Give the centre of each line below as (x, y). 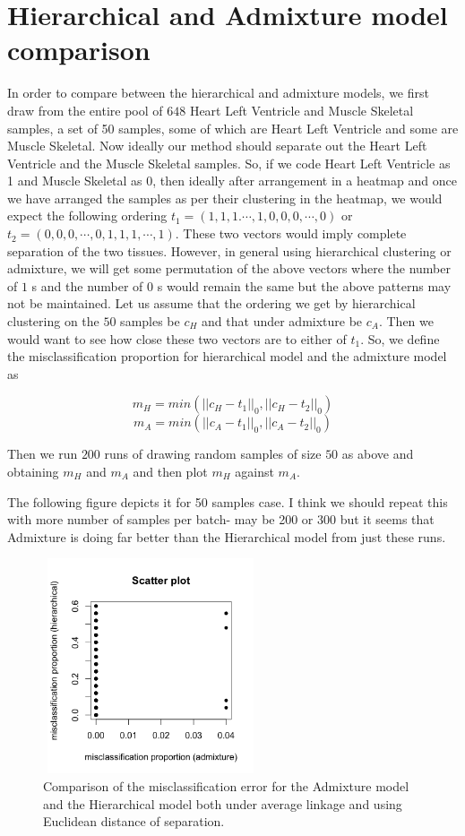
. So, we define (400, 338)
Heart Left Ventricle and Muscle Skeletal (301, 110)
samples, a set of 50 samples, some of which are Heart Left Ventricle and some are (233, 128)
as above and (378, 454)
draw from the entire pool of (85, 110)
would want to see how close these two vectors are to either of (177, 338)
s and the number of (87, 285)
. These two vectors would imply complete (291, 233)
